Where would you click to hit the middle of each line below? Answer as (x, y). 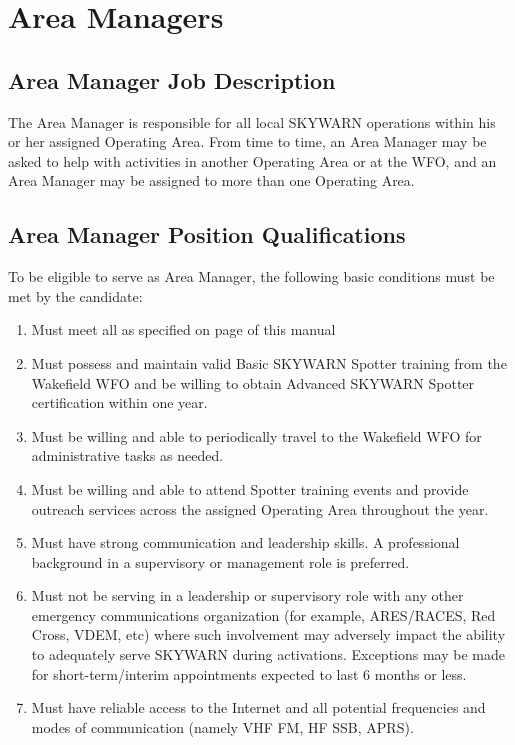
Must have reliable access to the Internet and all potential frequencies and (258, 707)
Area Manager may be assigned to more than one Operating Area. (211, 180)
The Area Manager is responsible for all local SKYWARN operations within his (252, 121)
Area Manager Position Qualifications (207, 234)
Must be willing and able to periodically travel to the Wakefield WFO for (256, 435)
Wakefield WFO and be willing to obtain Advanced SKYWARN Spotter (253, 382)
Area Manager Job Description (172, 79)
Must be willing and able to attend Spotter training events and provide (250, 488)
